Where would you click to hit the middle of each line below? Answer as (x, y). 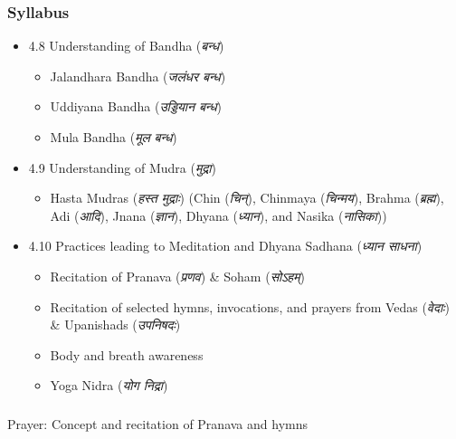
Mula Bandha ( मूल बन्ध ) (114, 137)
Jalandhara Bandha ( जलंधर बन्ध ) (138, 76)
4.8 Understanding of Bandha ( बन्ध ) (126, 46)
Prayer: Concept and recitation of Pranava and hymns (157, 423)
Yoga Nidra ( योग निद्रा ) (109, 385)
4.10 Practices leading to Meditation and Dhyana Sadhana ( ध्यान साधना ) (225, 246)
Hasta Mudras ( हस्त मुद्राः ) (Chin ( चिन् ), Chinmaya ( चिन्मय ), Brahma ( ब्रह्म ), (247, 198)
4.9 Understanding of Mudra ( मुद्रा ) (122, 167)
